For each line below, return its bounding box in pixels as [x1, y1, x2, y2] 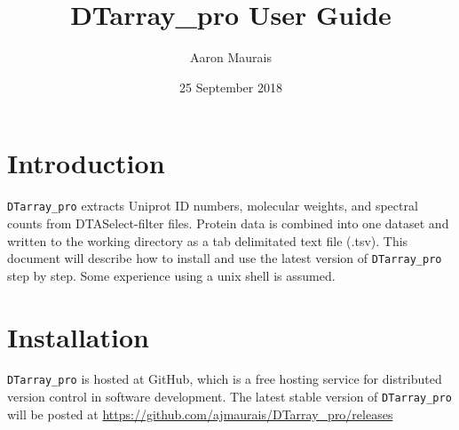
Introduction [7, 145, 165, 181]
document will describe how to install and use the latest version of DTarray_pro [7, 249, 442, 267]
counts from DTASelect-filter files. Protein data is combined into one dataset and [7, 213, 449, 232]
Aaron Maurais [190, 48, 272, 67]
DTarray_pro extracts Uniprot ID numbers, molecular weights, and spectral [7, 196, 418, 215]
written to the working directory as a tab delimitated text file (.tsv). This [7, 231, 408, 250]
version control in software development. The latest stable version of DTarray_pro [7, 387, 452, 406]
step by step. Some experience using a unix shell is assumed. [7, 266, 336, 284]
